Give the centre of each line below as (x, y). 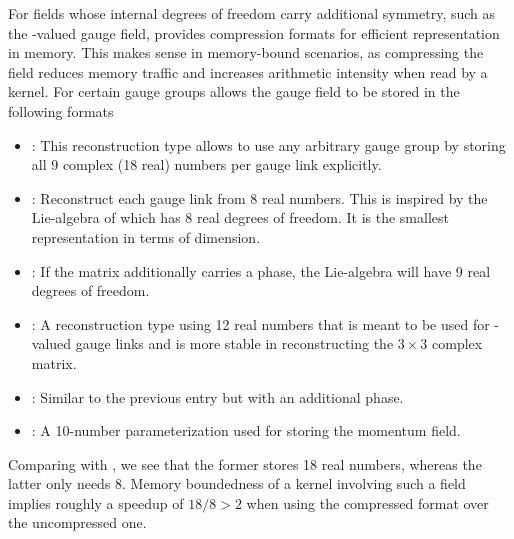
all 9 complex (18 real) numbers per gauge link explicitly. (206, 164)
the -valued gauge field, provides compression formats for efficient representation (254, 32)
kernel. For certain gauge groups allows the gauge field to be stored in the (234, 91)
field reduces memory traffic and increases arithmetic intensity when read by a (248, 71)
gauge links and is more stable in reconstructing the (234, 343)
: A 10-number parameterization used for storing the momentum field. (246, 430)
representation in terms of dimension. (146, 236)
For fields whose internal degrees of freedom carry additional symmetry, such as (252, 13)
